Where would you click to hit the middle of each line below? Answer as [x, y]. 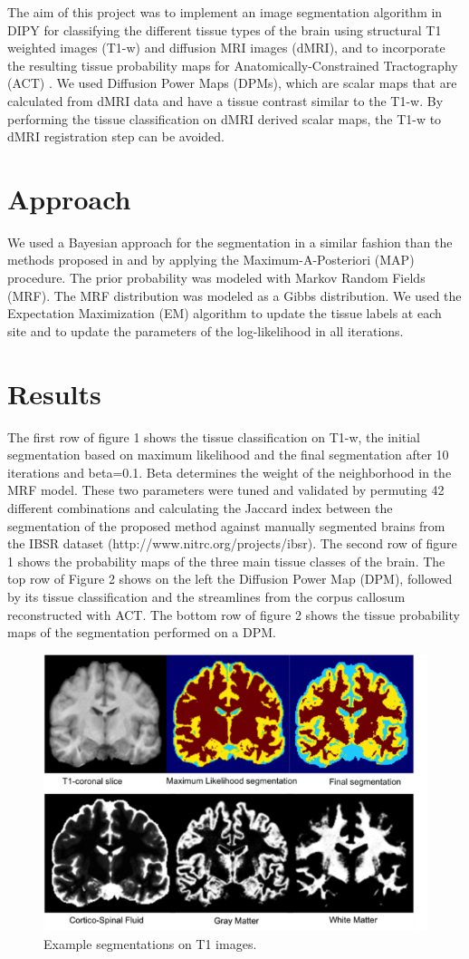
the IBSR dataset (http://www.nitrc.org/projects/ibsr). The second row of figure [232, 543]
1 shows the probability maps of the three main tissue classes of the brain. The [226, 561]
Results [54, 393]
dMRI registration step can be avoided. [116, 136]
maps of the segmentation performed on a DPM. [142, 632]
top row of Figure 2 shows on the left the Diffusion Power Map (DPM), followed [230, 579]
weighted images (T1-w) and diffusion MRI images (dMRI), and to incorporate [226, 48]
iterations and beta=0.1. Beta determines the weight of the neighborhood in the [230, 472]
